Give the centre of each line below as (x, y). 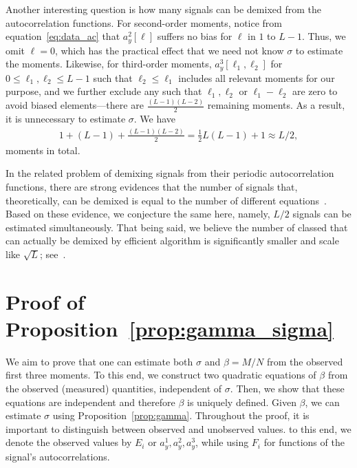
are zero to (315, 91)
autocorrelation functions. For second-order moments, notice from (144, 22)
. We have (155, 119)
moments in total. (43, 150)
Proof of (45, 301)
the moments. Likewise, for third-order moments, (109, 64)
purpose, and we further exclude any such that (104, 91)
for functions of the (304, 442)
